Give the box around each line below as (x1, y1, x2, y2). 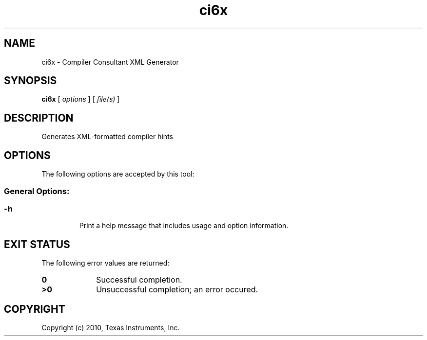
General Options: (4, 186, 70, 196)
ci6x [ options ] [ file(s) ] (41, 95, 120, 104)
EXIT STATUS (4, 238, 70, 251)
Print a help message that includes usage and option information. (79, 221, 289, 230)
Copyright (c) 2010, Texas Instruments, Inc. (41, 323, 180, 332)
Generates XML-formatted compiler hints (41, 132, 173, 141)
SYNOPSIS (4, 74, 57, 87)
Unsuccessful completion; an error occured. (96, 285, 258, 295)
